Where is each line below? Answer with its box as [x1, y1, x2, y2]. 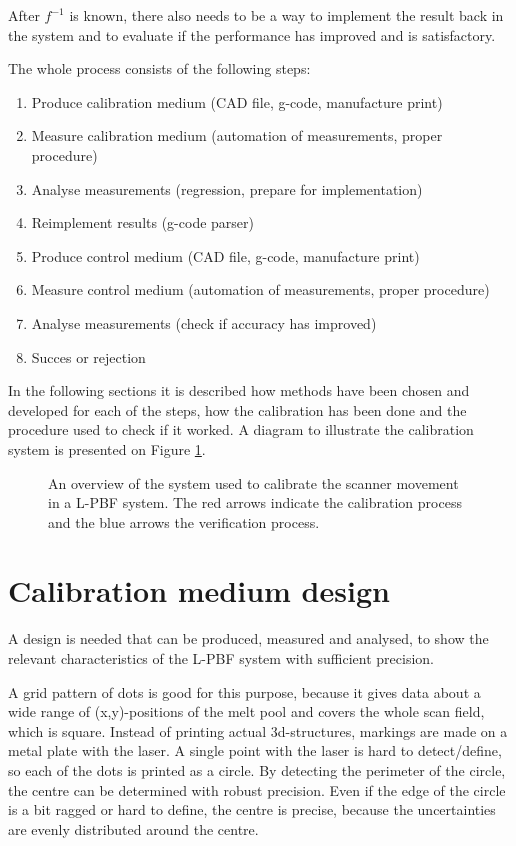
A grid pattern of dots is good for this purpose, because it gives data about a [8, 681, 481, 702]
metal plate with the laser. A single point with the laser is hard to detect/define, [8, 740, 502, 761]
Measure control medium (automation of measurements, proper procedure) [31, 279, 490, 300]
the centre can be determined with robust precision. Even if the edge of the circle [8, 779, 506, 800]
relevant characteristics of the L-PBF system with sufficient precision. [8, 648, 435, 668]
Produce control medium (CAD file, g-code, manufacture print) [31, 245, 420, 266]
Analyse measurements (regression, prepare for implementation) [31, 178, 423, 199]
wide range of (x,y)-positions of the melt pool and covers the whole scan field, [8, 701, 485, 722]
